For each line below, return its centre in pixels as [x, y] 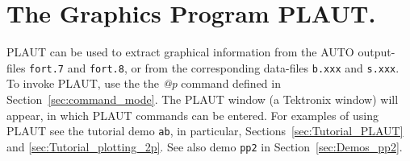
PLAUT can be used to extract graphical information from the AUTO [180, 52]
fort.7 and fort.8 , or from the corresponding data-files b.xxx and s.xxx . [214, 67]
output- [377, 52]
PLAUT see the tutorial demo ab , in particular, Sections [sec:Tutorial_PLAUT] [205, 131]
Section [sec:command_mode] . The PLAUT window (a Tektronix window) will [203, 99]
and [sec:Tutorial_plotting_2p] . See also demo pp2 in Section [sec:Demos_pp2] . [205, 146]
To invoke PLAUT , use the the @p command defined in [144, 83]
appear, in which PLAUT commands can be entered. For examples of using [192, 115]
